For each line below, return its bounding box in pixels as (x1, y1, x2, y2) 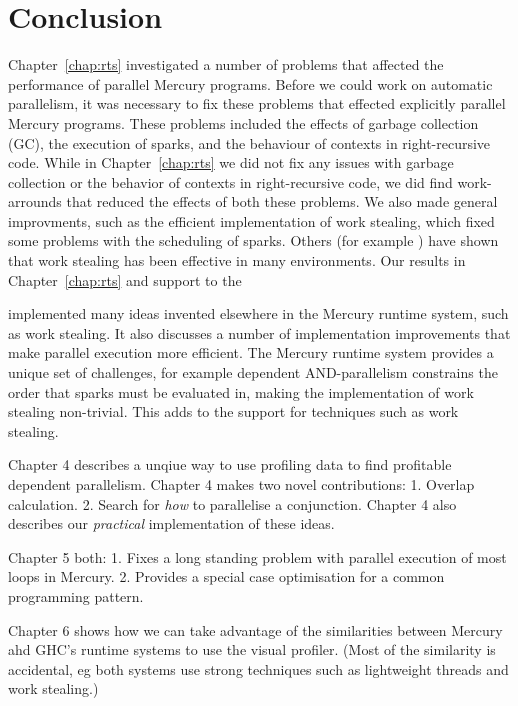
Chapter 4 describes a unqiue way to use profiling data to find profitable (8, 454, 452, 475)
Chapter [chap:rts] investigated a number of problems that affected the (8, 54, 444, 75)
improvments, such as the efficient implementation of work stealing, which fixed (8, 210, 495, 231)
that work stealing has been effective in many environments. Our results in (8, 250, 466, 271)
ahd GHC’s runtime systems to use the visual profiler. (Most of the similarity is (8, 639, 496, 660)
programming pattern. (8, 585, 144, 606)
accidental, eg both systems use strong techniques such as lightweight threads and (8, 658, 509, 679)
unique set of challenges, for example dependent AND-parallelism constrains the (8, 362, 498, 383)
